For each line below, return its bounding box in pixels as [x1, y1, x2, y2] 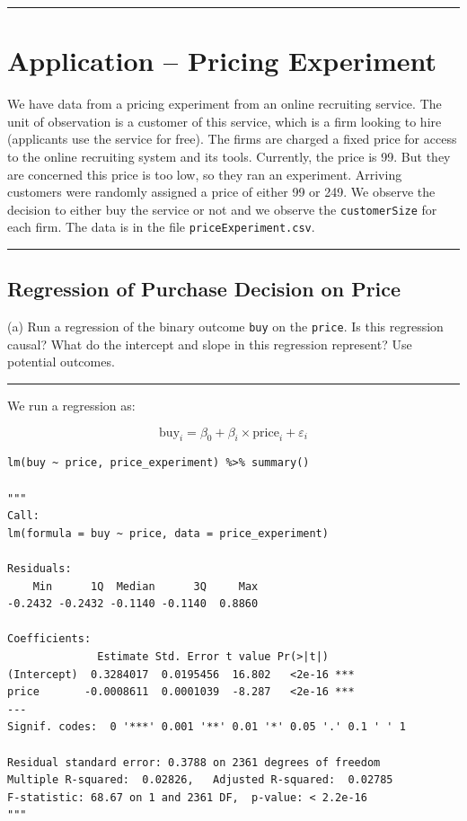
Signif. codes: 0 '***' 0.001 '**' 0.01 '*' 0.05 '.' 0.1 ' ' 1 [7, 720, 406, 734]
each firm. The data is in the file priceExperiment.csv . [7, 217, 315, 236]
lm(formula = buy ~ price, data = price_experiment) [7, 526, 329, 540]
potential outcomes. [7, 352, 115, 371]
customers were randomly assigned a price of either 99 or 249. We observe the [7, 182, 436, 201]
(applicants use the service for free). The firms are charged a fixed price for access [7, 129, 457, 148]
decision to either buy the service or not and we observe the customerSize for [7, 199, 437, 218]
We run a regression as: [7, 396, 136, 415]
